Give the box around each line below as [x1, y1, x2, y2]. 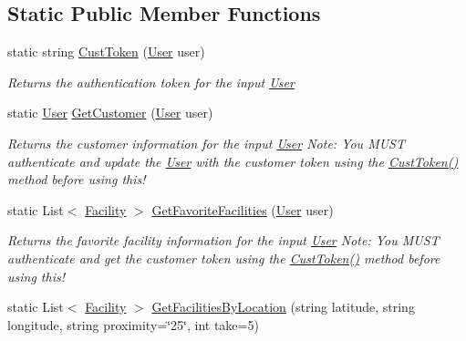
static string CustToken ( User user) [7, 42, 205, 61]
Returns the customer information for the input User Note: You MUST [7, 133, 405, 152]
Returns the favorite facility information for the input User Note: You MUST [7, 231, 440, 250]
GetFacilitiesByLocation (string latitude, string [151, 297, 415, 316]
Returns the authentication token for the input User [7, 72, 295, 91]
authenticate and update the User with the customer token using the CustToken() [7, 151, 459, 170]
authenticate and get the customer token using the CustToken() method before [7, 248, 440, 267]
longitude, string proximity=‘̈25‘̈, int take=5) [7, 315, 259, 334]
